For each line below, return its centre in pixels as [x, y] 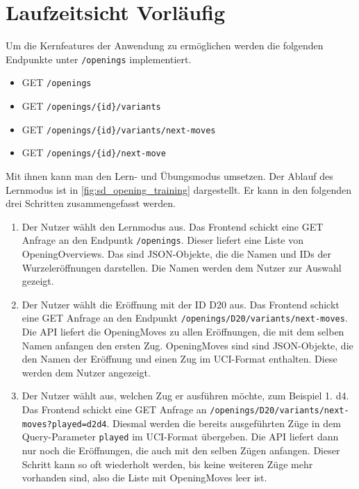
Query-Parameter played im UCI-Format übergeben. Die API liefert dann [180, 437]
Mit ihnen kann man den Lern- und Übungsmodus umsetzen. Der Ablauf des [169, 176]
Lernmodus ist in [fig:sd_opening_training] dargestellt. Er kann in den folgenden [178, 189]
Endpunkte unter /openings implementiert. [99, 59]
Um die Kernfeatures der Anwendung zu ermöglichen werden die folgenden [165, 45]
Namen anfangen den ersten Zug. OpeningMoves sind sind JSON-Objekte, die [187, 345]
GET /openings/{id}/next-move [94, 152]
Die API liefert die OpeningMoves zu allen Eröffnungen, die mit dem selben [183, 332]
